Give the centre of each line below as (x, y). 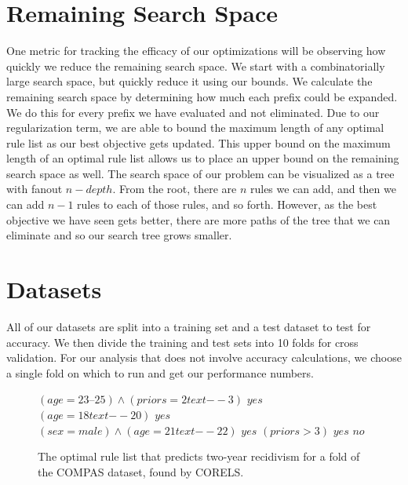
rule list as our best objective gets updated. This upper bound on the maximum (199, 142)
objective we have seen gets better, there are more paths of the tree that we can (199, 219)
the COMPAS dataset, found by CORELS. (141, 471)
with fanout (35, 189)
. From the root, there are (175, 189)
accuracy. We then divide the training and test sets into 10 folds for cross (182, 342)
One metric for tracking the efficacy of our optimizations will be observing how (196, 51)
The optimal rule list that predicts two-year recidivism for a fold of (199, 456)
